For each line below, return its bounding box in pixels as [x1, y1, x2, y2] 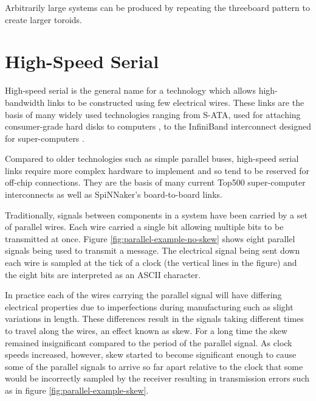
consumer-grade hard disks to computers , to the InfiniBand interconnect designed [5, 120, 312, 133]
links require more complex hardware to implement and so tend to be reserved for [5, 164, 310, 176]
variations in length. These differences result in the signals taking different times [5, 312, 304, 325]
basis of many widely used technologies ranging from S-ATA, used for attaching [5, 108, 301, 120]
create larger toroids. [5, 13, 83, 26]
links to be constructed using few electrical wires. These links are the [47, 96, 304, 108]
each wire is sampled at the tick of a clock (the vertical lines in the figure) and [5, 256, 297, 269]
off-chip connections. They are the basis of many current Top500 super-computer [5, 176, 306, 189]
